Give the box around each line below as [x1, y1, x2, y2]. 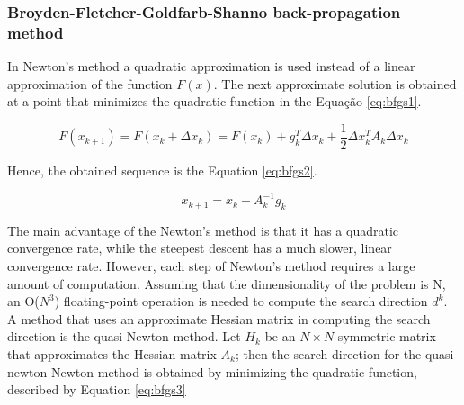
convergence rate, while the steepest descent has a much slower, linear [7, 238, 392, 257]
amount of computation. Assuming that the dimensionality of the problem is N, [7, 274, 446, 292]
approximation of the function [7, 74, 173, 93]
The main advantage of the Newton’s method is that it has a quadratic [7, 220, 399, 239]
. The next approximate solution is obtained [213, 74, 457, 93]
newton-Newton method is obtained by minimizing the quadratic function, [7, 362, 417, 381]
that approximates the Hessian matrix [7, 345, 217, 364]
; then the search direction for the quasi [235, 345, 454, 364]
